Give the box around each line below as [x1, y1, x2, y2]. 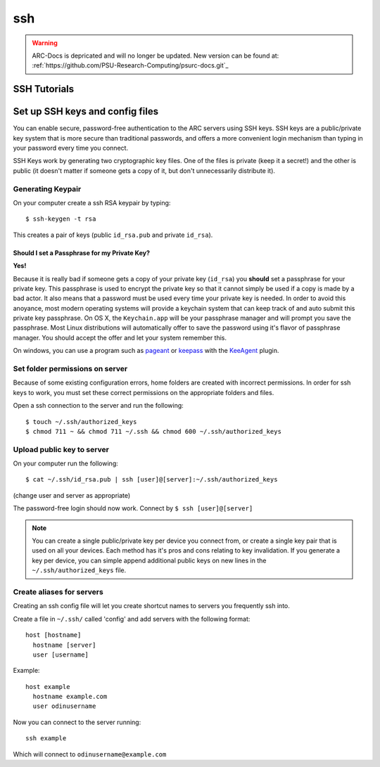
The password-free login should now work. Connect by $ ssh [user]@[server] [13, 504, 253, 513]
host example [25, 683, 70, 690]
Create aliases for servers [13, 587, 103, 597]
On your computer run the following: [13, 459, 119, 468]
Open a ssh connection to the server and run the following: [13, 401, 184, 410]
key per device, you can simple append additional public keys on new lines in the [32, 556, 267, 565]
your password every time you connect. [13, 144, 129, 153]
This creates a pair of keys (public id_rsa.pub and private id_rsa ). [13, 231, 213, 239]
